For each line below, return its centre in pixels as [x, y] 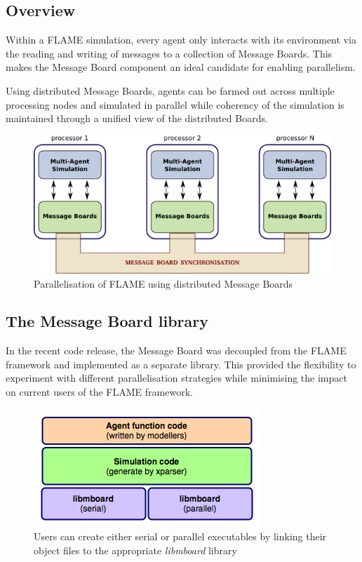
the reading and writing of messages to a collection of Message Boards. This [169, 53]
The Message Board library [107, 321]
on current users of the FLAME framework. [99, 392]
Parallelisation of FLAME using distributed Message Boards [163, 283]
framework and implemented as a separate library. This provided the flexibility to [181, 364]
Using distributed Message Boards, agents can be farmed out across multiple [170, 90]
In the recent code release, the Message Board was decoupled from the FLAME [176, 350]
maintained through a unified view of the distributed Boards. [137, 118]
